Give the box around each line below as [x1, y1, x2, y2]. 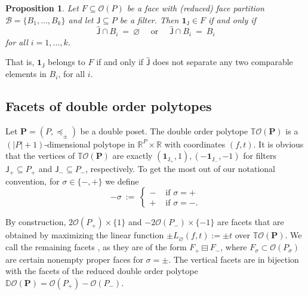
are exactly [112, 149, 153, 162]
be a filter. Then [119, 13, 179, 26]
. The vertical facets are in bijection [168, 253, 299, 265]
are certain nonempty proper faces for [5, 253, 143, 265]
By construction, [5, 216, 66, 228]
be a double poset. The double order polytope [80, 124, 248, 137]
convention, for [5, 174, 60, 187]
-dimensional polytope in [44, 137, 135, 150]
